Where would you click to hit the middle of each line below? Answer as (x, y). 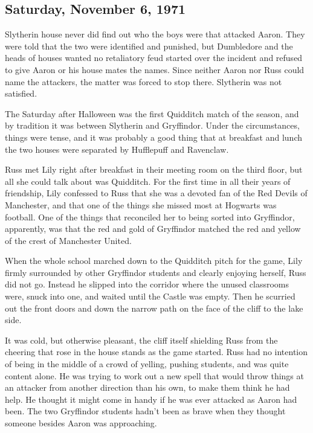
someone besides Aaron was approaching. (81, 423)
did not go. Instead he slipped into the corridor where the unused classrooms (147, 284)
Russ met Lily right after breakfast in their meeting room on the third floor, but (154, 169)
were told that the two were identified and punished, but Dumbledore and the (149, 46)
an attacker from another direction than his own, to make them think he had (147, 387)
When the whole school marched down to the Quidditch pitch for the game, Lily (154, 261)
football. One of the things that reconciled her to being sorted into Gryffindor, (150, 216)
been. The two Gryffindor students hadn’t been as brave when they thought (145, 411)
